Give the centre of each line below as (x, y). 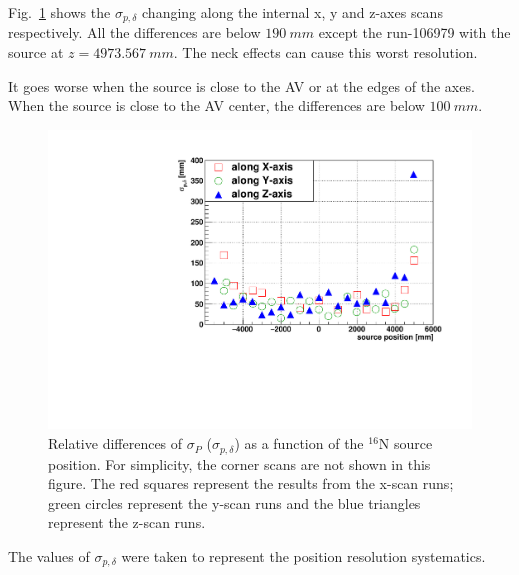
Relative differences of (115, 443)
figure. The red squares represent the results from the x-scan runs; (251, 483)
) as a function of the (299, 443)
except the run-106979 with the (414, 32)
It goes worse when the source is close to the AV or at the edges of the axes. (241, 85)
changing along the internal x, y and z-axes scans (292, 12)
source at (36, 52)
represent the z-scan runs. (127, 522)
